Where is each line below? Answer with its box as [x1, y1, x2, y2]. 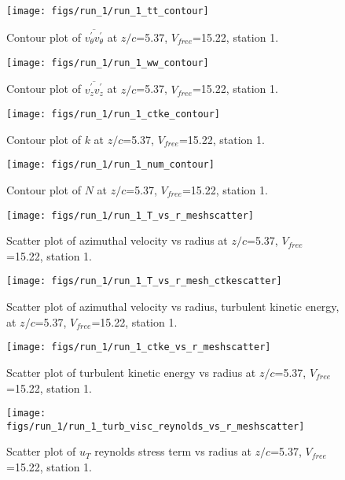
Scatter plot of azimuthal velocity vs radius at [6, 232, 228, 249]
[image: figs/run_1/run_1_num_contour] [6, 159, 215, 171]
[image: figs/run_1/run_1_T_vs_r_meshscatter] [6, 209, 254, 221]
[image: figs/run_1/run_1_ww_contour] [6, 57, 209, 68]
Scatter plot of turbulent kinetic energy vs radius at [6, 364, 256, 380]
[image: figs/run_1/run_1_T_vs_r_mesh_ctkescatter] [6, 275, 282, 287]
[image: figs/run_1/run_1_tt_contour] [6, 6, 209, 17]
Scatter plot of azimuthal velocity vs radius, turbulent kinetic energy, [6, 298, 339, 315]
